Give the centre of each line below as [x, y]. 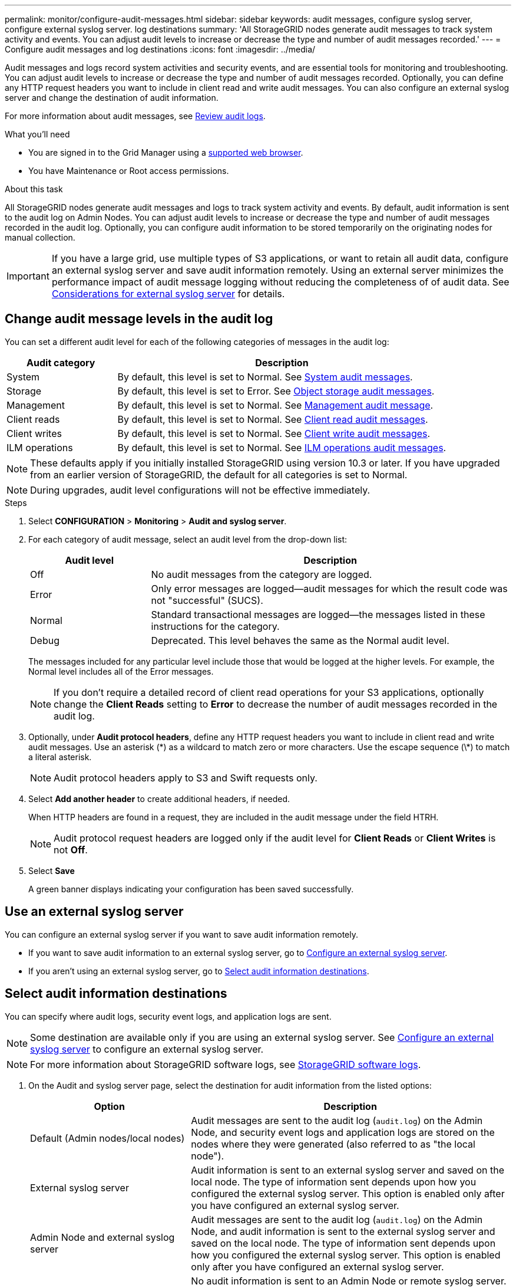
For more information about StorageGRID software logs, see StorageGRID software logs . [226, 1064]
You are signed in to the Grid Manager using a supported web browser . [166, 152]
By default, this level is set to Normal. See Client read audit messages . [273, 419]
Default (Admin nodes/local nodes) [107, 1138]
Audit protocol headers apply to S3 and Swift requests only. [186, 778]
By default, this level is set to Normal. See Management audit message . [275, 405]
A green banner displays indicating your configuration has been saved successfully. [191, 889]
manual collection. [40, 237]
